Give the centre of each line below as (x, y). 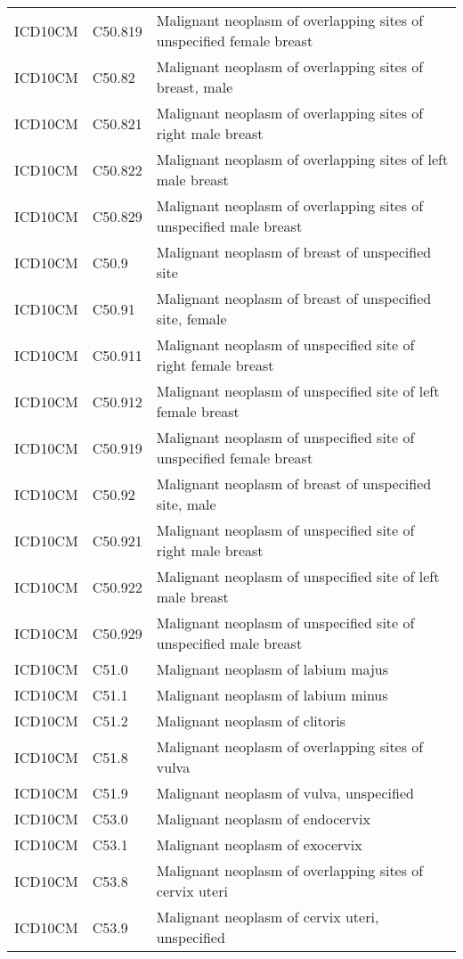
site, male (186, 504)
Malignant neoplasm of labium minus (272, 695)
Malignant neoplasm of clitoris (251, 721)
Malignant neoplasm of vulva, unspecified (285, 793)
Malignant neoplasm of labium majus (272, 669)
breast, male (195, 87)
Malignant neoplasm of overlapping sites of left (302, 159)
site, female (191, 319)
